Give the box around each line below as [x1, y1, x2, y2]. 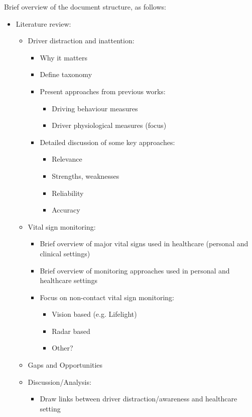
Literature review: [16, 18, 71, 29]
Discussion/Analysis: [28, 376, 91, 387]
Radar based [52, 325, 90, 336]
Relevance [52, 154, 82, 164]
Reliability [52, 187, 84, 198]
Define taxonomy [40, 69, 92, 80]
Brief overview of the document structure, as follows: [4, 2, 166, 12]
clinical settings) [40, 248, 90, 258]
